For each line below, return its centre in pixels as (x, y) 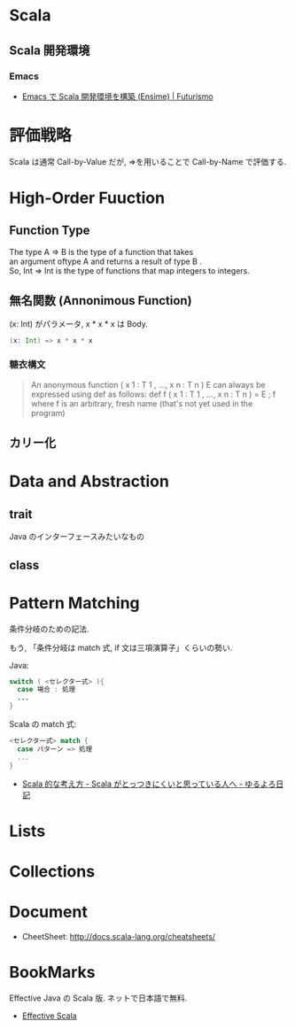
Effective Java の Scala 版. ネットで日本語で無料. (98, 998)
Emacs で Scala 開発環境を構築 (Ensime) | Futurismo (118, 96)
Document (49, 912)
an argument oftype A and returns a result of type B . (105, 261)
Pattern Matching (74, 603)
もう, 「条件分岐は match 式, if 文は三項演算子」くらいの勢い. (121, 647)
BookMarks (52, 973)
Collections (52, 871)
